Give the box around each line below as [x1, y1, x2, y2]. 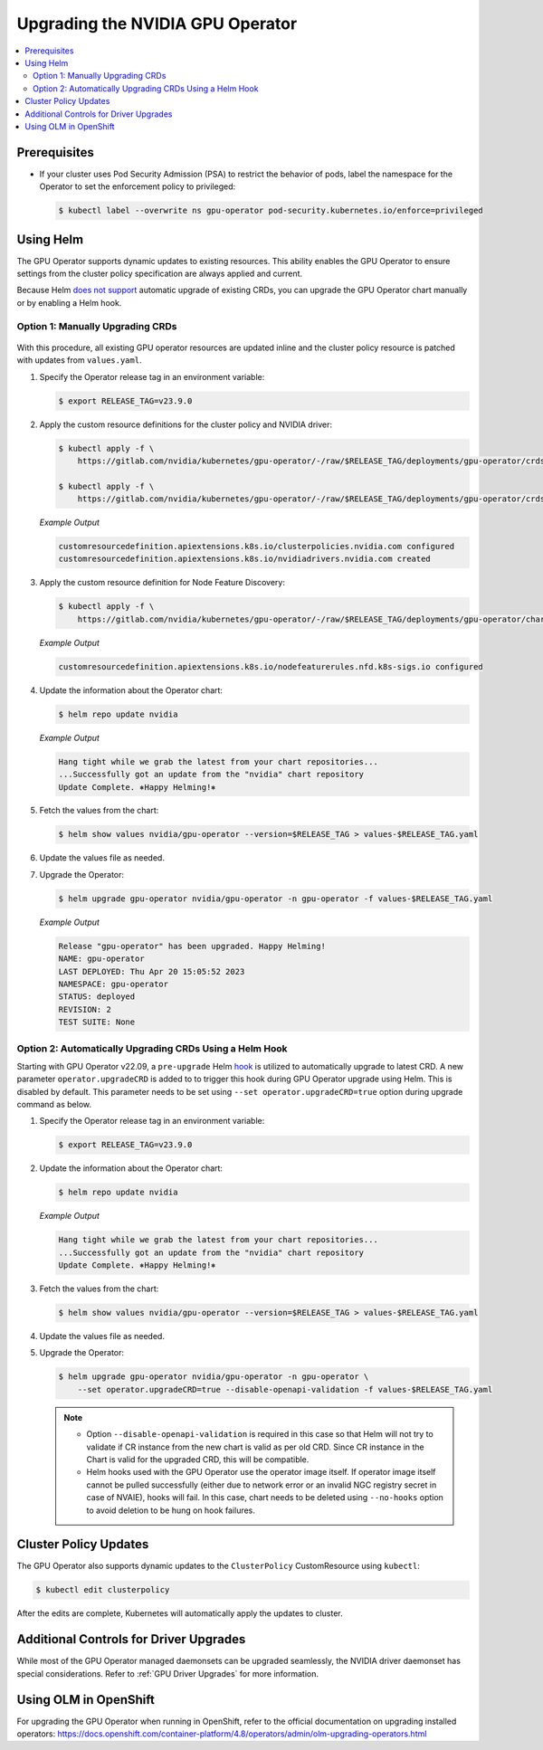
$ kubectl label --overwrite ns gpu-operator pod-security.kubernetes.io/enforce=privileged [58, 205, 483, 216]
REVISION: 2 [58, 1004, 112, 1014]
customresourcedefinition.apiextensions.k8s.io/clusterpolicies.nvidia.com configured [58, 541, 455, 552]
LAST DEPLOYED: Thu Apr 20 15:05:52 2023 [58, 966, 245, 976]
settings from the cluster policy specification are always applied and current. [16, 268, 303, 280]
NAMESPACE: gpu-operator [58, 978, 169, 989]
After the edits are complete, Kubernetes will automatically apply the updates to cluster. [16, 1608, 343, 1619]
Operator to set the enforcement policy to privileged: [39, 181, 236, 192]
